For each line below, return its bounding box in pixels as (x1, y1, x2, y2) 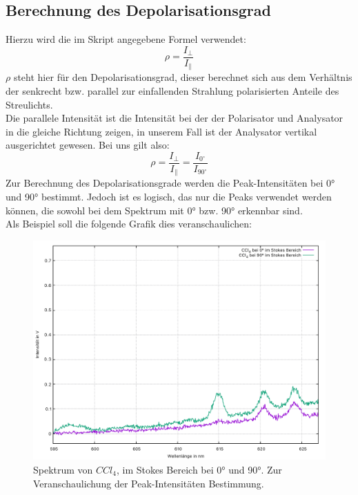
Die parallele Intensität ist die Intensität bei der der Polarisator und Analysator (6, 111, 344, 125)
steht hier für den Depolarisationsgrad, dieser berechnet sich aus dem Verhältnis (13, 70, 352, 84)
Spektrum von (33, 462, 93, 476)
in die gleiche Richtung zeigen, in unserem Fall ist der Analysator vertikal (6, 124, 317, 138)
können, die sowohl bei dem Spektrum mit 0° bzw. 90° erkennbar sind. (6, 203, 303, 217)
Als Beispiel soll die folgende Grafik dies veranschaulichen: (6, 216, 252, 231)
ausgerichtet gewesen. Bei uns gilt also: (6, 138, 170, 152)
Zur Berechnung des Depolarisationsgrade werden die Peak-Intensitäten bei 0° (6, 176, 335, 190)
